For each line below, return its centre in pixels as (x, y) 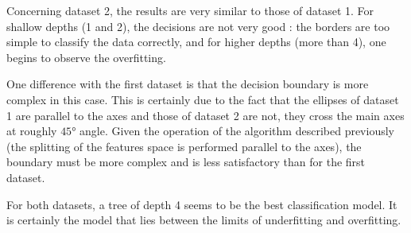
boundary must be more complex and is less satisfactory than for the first (186, 162)
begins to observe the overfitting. (86, 57)
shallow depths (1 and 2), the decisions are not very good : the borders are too (198, 26)
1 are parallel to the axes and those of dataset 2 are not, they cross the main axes (205, 115)
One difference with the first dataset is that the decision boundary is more (188, 84)
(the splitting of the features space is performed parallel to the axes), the (184, 146)
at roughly (32, 131)
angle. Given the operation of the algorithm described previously (237, 131)
